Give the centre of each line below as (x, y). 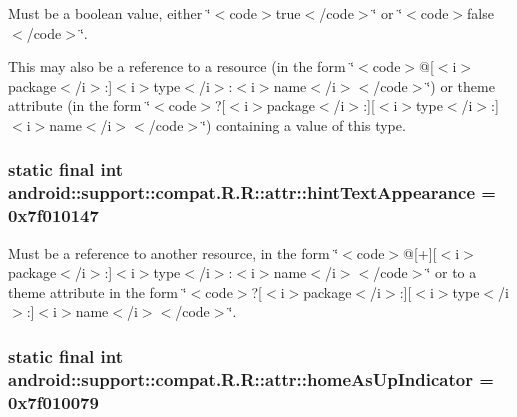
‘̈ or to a (451, 272)
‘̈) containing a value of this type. (304, 124)
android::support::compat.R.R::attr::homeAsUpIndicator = (251, 378)
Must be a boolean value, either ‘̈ (109, 13)
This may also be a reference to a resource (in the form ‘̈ (181, 66)
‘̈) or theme (460, 85)
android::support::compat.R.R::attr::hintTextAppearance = (252, 192)
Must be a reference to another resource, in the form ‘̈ (173, 252)
